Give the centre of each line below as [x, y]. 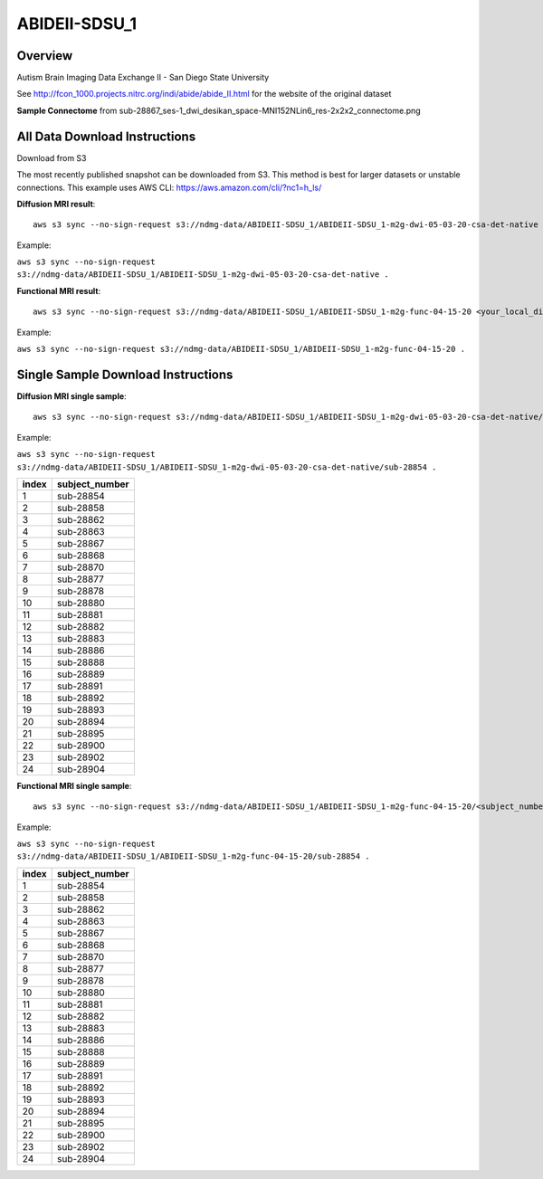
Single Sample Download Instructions [125, 374]
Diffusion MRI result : [56, 204]
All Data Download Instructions [106, 136]
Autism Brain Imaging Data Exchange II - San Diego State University [143, 78]
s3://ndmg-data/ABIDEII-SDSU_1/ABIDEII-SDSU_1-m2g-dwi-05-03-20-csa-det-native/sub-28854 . [227, 467]
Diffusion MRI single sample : [71, 396]
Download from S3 [52, 157]
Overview [45, 56]
